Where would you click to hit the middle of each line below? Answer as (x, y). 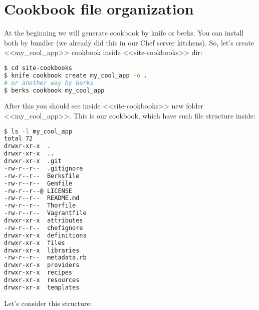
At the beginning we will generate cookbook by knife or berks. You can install (124, 33)
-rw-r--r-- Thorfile (40, 206)
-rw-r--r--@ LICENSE (38, 191)
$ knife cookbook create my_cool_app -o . (76, 75)
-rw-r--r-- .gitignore (44, 168)
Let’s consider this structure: (48, 303)
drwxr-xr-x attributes (44, 221)
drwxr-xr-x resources (42, 280)
